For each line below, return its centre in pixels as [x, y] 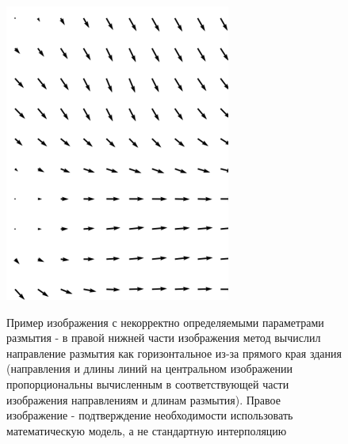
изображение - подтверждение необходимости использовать [150, 415]
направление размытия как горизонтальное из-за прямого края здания [174, 353]
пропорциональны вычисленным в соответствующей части [148, 383]
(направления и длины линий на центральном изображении [150, 368]
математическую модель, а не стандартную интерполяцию [147, 430]
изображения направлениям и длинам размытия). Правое [143, 399]
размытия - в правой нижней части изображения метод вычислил [164, 338]
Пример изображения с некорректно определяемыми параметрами [165, 322]
